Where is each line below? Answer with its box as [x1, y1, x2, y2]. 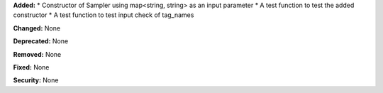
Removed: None [13, 50, 62, 58]
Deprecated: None [13, 37, 69, 45]
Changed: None [13, 23, 60, 32]
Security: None [13, 76, 59, 84]
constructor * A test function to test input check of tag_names [13, 11, 194, 19]
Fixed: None [13, 62, 50, 71]
